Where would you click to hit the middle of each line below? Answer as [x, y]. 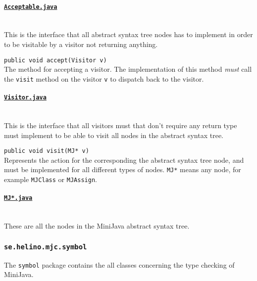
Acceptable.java [31, 7]
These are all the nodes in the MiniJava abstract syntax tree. [97, 226]
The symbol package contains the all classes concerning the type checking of [119, 264]
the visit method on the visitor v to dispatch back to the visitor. [104, 78]
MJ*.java [18, 198]
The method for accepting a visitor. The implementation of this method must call [128, 69]
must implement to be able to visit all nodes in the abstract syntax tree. [114, 135]
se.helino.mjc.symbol [46, 247]
